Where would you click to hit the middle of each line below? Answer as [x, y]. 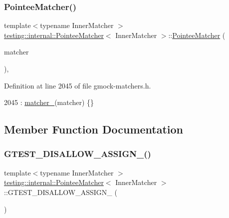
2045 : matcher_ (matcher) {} [49, 102]
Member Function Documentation [94, 129]
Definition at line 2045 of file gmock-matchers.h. [78, 85]
